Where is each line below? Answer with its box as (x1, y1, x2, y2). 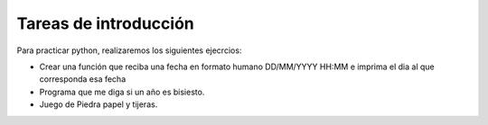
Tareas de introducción (16, 13, 194, 33)
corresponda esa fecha (39, 74, 127, 85)
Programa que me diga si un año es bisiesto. (39, 86, 205, 97)
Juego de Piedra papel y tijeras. (39, 99, 158, 110)
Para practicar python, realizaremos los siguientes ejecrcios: (16, 45, 242, 56)
